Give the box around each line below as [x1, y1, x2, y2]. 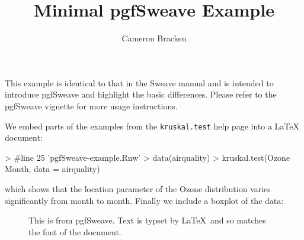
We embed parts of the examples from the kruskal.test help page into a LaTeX [5, 119, 299, 132]
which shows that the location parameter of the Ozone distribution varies [5, 182, 271, 194]
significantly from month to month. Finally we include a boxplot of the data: [5, 194, 284, 206]
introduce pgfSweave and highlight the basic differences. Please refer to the [5, 88, 277, 100]
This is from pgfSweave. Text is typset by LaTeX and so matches [28, 214, 266, 226]
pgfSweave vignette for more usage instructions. [5, 99, 178, 112]
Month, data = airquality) [5, 163, 100, 175]
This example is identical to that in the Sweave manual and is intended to [5, 76, 274, 89]
